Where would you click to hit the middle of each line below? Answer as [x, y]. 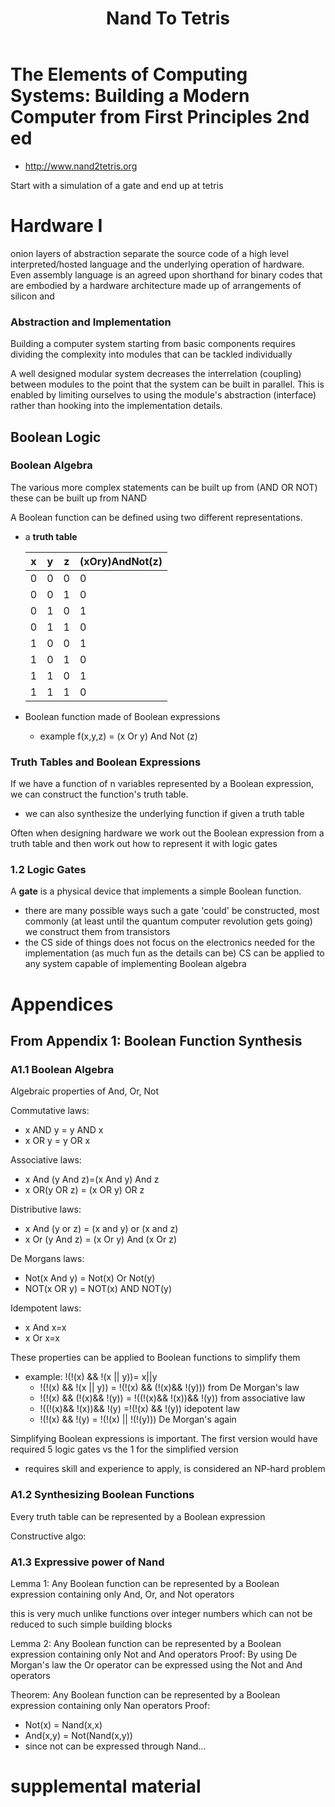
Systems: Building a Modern [130, 96]
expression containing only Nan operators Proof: [110, 1705]
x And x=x [45, 1328]
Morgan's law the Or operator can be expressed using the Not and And [156, 1664]
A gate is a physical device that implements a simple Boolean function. [156, 891]
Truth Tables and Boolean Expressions [106, 762]
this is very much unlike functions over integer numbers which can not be [161, 1613]
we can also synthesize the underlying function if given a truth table [164, 814]
